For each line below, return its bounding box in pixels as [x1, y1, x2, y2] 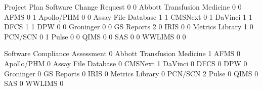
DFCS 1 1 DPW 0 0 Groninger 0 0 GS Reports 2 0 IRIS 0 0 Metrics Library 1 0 [4, 21, 253, 32]
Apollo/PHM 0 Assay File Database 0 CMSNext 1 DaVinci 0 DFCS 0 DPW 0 [4, 58, 247, 68]
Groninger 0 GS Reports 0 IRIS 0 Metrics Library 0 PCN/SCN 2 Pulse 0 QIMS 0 [4, 68, 258, 78]
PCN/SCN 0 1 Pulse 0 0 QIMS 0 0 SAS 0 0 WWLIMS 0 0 [4, 31, 186, 41]
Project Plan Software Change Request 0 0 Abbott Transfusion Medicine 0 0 [4, 2, 242, 12]
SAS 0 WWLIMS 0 [4, 78, 64, 88]
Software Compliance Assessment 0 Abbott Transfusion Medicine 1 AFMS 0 [4, 48, 240, 59]
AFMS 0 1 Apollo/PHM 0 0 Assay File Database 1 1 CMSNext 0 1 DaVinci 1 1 [4, 11, 252, 22]
